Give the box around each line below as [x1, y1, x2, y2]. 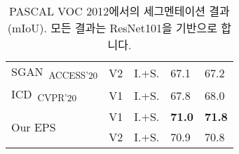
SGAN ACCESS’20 [11, 63, 98, 82]
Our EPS [11, 118, 56, 135]
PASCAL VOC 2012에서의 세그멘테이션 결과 [8, 3, 230, 19]
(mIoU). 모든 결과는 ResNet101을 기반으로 [7, 20, 217, 36]
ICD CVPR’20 [11, 86, 77, 105]
